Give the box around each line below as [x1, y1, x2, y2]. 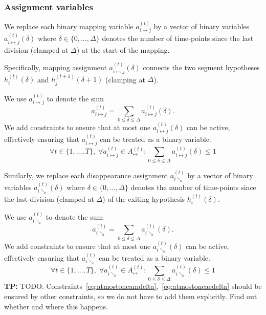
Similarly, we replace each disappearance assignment [4, 170, 168, 180]
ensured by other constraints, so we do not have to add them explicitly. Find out [4, 291, 257, 302]
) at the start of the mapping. [76, 44, 170, 55]
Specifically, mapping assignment [4, 62, 107, 73]
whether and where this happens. [4, 301, 108, 311]
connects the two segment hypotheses [143, 62, 260, 73]
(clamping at [105, 74, 145, 85]
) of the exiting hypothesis [102, 194, 185, 204]
